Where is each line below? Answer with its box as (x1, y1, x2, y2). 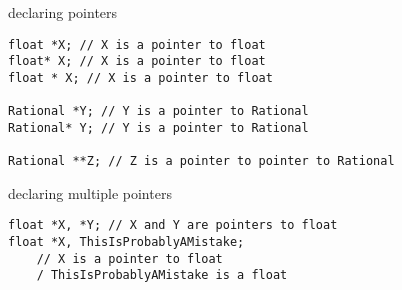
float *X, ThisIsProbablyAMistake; (8, 235, 245, 250)
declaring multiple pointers (8, 182, 172, 203)
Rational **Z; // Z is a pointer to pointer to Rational (8, 154, 395, 169)
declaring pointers (8, 2, 118, 22)
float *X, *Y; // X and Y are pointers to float (8, 218, 338, 233)
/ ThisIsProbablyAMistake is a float (36, 268, 288, 283)
